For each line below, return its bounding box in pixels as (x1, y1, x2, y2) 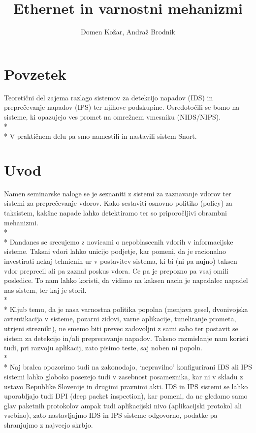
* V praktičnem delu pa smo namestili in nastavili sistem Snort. (4, 131, 197, 141)
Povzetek (4, 63, 66, 84)
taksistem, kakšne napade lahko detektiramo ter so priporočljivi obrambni (4, 207, 227, 217)
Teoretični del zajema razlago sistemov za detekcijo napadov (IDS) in (4, 92, 213, 102)
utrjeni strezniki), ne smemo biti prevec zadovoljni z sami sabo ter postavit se (4, 323, 238, 334)
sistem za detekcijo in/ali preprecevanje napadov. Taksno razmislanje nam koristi (4, 333, 249, 343)
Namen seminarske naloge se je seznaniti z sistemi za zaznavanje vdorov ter (4, 188, 231, 198)
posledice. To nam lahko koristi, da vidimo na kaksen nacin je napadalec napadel (4, 275, 248, 285)
